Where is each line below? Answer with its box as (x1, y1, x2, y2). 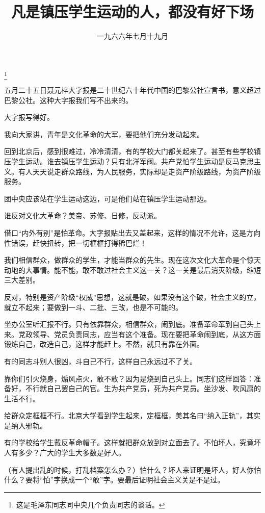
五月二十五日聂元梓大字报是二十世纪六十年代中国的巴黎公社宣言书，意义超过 (4, 85, 261, 95)
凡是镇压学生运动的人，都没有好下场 (11, 1, 254, 22)
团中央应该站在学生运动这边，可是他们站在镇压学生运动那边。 (4, 193, 211, 203)
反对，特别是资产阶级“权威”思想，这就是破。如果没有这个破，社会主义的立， (4, 291, 261, 302)
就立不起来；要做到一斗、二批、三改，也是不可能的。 (4, 301, 182, 312)
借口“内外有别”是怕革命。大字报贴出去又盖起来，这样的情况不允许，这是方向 (4, 227, 261, 238)
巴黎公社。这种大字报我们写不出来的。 (4, 94, 132, 105)
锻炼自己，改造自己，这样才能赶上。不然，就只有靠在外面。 (4, 339, 204, 349)
